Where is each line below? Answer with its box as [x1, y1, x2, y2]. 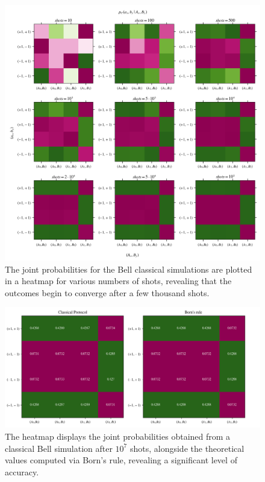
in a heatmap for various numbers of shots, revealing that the [5, 274, 232, 287]
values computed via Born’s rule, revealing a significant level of [5, 454, 237, 466]
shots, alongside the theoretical [129, 442, 245, 454]
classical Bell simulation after [5, 442, 113, 454]
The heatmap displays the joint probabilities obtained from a [5, 430, 231, 442]
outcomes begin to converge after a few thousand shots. [5, 286, 210, 299]
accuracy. [5, 465, 39, 478]
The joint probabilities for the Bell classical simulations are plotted [5, 262, 252, 275]
